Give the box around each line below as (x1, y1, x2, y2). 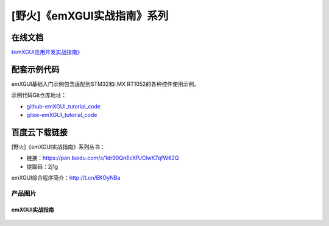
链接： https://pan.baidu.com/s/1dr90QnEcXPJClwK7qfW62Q (26, 154, 179, 161)
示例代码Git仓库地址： (11, 91, 67, 99)
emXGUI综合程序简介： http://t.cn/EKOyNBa (11, 174, 121, 182)
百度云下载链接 (11, 127, 68, 137)
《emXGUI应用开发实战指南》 (11, 49, 83, 56)
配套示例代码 (11, 64, 60, 74)
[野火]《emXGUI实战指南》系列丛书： (11, 143, 106, 150)
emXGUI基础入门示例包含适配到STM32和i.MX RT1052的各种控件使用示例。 (11, 80, 199, 88)
